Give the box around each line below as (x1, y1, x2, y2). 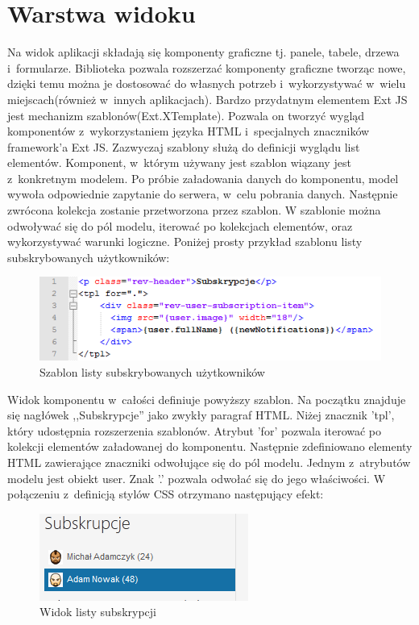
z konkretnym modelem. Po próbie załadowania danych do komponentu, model (7, 169, 399, 186)
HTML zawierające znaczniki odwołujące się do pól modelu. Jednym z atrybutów (7, 453, 411, 470)
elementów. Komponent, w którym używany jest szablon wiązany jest (7, 154, 351, 171)
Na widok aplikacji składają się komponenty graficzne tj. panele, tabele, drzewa (7, 44, 400, 60)
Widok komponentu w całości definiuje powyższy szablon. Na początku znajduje (7, 390, 406, 407)
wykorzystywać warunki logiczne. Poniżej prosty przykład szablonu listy (7, 233, 363, 250)
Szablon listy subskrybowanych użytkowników (39, 363, 265, 380)
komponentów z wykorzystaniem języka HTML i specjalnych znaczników (7, 123, 370, 140)
